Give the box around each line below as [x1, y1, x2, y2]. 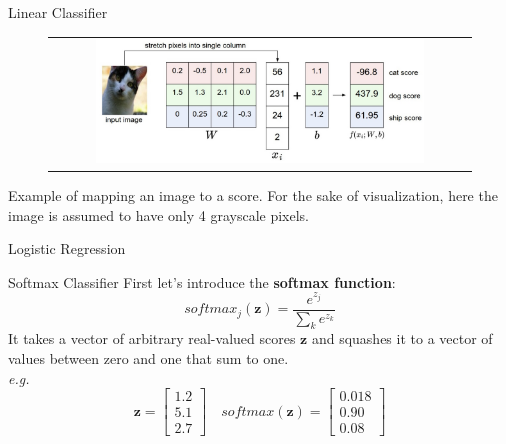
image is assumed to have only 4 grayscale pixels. [8, 204, 309, 225]
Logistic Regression [8, 238, 126, 259]
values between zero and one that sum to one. [8, 348, 289, 369]
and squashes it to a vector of [311, 328, 493, 349]
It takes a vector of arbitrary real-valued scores [8, 328, 296, 349]
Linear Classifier [8, 2, 108, 22]
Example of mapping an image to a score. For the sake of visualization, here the [8, 185, 498, 206]
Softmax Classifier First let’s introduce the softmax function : [8, 271, 396, 292]
